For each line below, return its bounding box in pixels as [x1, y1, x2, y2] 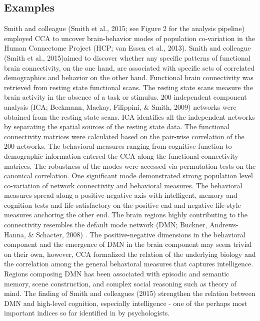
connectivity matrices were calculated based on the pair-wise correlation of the [4, 131, 244, 141]
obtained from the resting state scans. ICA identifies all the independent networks [4, 111, 255, 122]
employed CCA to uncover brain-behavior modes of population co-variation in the [4, 33, 255, 43]
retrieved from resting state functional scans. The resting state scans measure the [4, 82, 253, 92]
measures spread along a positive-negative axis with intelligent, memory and [4, 190, 237, 200]
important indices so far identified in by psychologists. [4, 307, 170, 318]
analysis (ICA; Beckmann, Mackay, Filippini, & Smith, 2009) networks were [4, 101, 236, 112]
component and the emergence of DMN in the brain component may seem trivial [4, 239, 252, 249]
